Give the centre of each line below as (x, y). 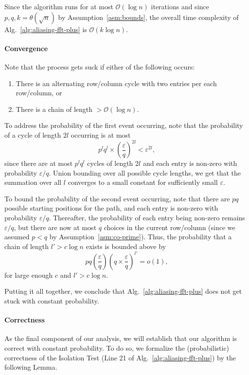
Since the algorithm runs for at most (59, 6)
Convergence (26, 48)
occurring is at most (101, 134)
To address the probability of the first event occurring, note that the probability (124, 125)
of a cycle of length (33, 134)
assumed (17, 237)
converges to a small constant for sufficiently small (143, 182)
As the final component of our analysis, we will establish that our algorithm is (121, 338)
